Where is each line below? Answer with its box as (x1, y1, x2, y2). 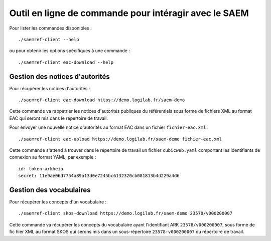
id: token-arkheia (18, 166, 64, 171)
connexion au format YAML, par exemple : (9, 154, 96, 160)
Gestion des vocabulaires (9, 185, 91, 194)
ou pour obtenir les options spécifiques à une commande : (9, 48, 130, 54)
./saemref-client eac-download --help (18, 59, 114, 65)
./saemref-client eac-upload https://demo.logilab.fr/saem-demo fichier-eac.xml (18, 136, 222, 142)
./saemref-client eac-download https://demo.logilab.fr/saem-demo (18, 97, 185, 103)
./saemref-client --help (18, 37, 79, 42)
